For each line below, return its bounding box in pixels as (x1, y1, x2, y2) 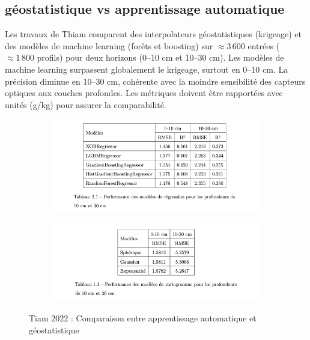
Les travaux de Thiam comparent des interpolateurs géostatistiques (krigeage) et (5, 28, 302, 40)
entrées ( (248, 39, 280, 52)
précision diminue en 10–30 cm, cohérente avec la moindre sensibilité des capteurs (5, 74, 306, 87)
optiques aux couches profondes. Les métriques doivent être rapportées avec (5, 87, 283, 99)
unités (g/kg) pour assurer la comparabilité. (5, 98, 166, 111)
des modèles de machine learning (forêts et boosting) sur (5, 39, 213, 52)
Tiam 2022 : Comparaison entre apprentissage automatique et (29, 312, 257, 324)
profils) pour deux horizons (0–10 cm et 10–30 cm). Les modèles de (37, 51, 284, 64)
